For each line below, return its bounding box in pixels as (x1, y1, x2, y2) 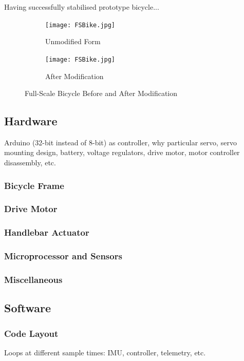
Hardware (4, 113, 58, 129)
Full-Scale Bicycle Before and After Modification (25, 88, 178, 99)
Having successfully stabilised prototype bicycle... (4, 2, 159, 12)
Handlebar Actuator (4, 226, 89, 239)
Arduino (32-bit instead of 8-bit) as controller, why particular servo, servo (4, 137, 237, 147)
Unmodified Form (45, 36, 101, 47)
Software (4, 300, 51, 316)
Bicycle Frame (4, 179, 64, 192)
